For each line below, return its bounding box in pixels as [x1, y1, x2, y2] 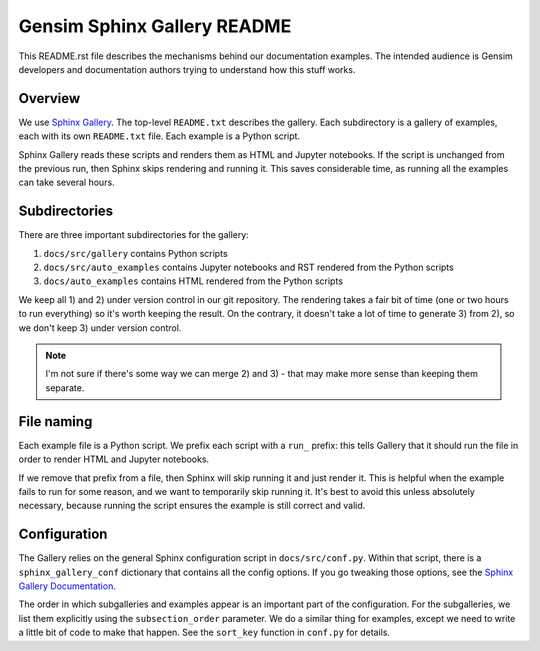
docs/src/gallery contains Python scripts [43, 247, 229, 259]
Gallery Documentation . [18, 580, 117, 592]
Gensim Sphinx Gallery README [18, 15, 292, 37]
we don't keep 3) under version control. [18, 321, 182, 334]
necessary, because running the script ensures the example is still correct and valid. [18, 500, 366, 512]
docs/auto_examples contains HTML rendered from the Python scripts [43, 275, 344, 287]
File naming [18, 413, 93, 430]
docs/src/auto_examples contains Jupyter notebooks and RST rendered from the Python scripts [43, 261, 454, 274]
